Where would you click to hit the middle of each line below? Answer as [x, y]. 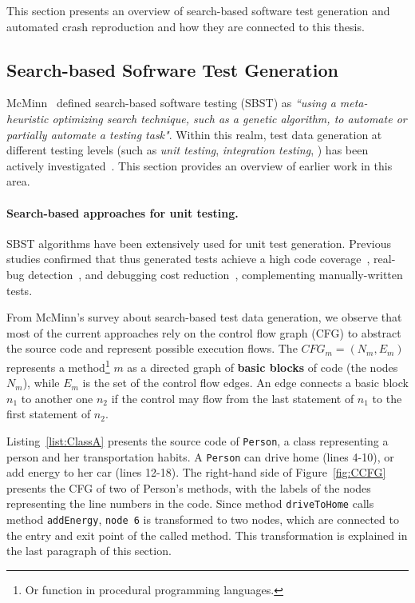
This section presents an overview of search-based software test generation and [198, 10]
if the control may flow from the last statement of [233, 398]
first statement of [49, 414]
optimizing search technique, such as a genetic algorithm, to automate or [229, 118]
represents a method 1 [58, 365]
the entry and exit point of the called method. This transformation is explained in [207, 535]
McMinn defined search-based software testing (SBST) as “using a [171, 103]
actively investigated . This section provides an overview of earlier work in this [200, 165]
